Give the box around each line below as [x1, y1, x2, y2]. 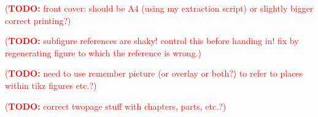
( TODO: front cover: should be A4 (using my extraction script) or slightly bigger [5, 2, 314, 14]
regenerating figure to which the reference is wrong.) [5, 46, 201, 59]
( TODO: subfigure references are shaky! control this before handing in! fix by [5, 34, 299, 47]
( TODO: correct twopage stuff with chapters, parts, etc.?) [5, 99, 227, 112]
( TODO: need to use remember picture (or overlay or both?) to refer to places [5, 67, 303, 80]
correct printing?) [5, 13, 71, 26]
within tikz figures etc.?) [5, 78, 97, 91]
